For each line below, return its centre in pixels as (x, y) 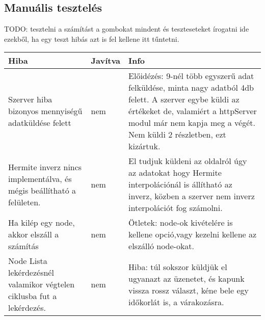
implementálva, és (40, 178)
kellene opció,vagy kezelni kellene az (193, 234)
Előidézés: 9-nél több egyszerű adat (191, 76)
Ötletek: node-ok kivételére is (181, 223)
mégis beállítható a (42, 190)
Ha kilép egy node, (42, 223)
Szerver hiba (30, 99)
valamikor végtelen (42, 284)
